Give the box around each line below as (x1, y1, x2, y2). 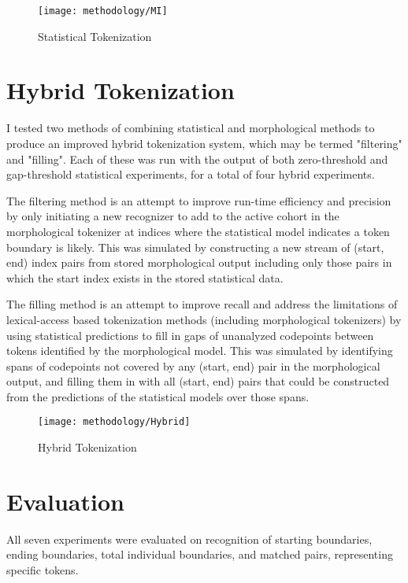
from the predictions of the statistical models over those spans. (6, 388, 310, 404)
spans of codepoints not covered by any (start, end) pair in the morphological (6, 357, 380, 374)
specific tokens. (6, 562, 79, 578)
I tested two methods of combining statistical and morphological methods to (6, 120, 375, 136)
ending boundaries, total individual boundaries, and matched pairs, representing (6, 546, 393, 563)
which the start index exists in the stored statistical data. (6, 269, 284, 286)
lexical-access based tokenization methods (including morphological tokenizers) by (6, 311, 402, 327)
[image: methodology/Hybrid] (38, 416, 191, 428)
